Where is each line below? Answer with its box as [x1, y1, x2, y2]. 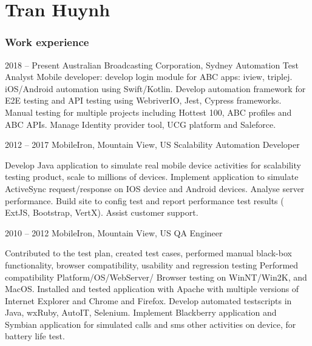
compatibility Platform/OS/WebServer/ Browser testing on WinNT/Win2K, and [5, 270, 307, 283]
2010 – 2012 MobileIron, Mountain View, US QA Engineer [5, 226, 223, 239]
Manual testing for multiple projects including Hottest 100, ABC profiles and [5, 105, 292, 118]
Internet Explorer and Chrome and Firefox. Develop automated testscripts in [5, 294, 292, 307]
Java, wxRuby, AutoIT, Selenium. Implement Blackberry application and [5, 306, 277, 319]
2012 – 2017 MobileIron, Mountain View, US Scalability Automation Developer [5, 138, 300, 151]
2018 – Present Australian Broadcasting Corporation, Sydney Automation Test [5, 58, 299, 71]
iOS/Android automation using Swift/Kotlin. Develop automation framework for [5, 82, 306, 95]
